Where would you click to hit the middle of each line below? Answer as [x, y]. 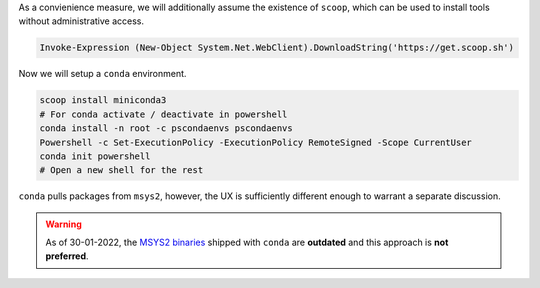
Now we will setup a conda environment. [102, 74]
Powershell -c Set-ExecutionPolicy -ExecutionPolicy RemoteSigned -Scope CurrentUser [255, 142]
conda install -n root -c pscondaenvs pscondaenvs [166, 128]
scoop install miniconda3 [103, 100]
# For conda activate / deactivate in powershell [163, 114]
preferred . [67, 256]
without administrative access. [81, 21]
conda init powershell [95, 156]
